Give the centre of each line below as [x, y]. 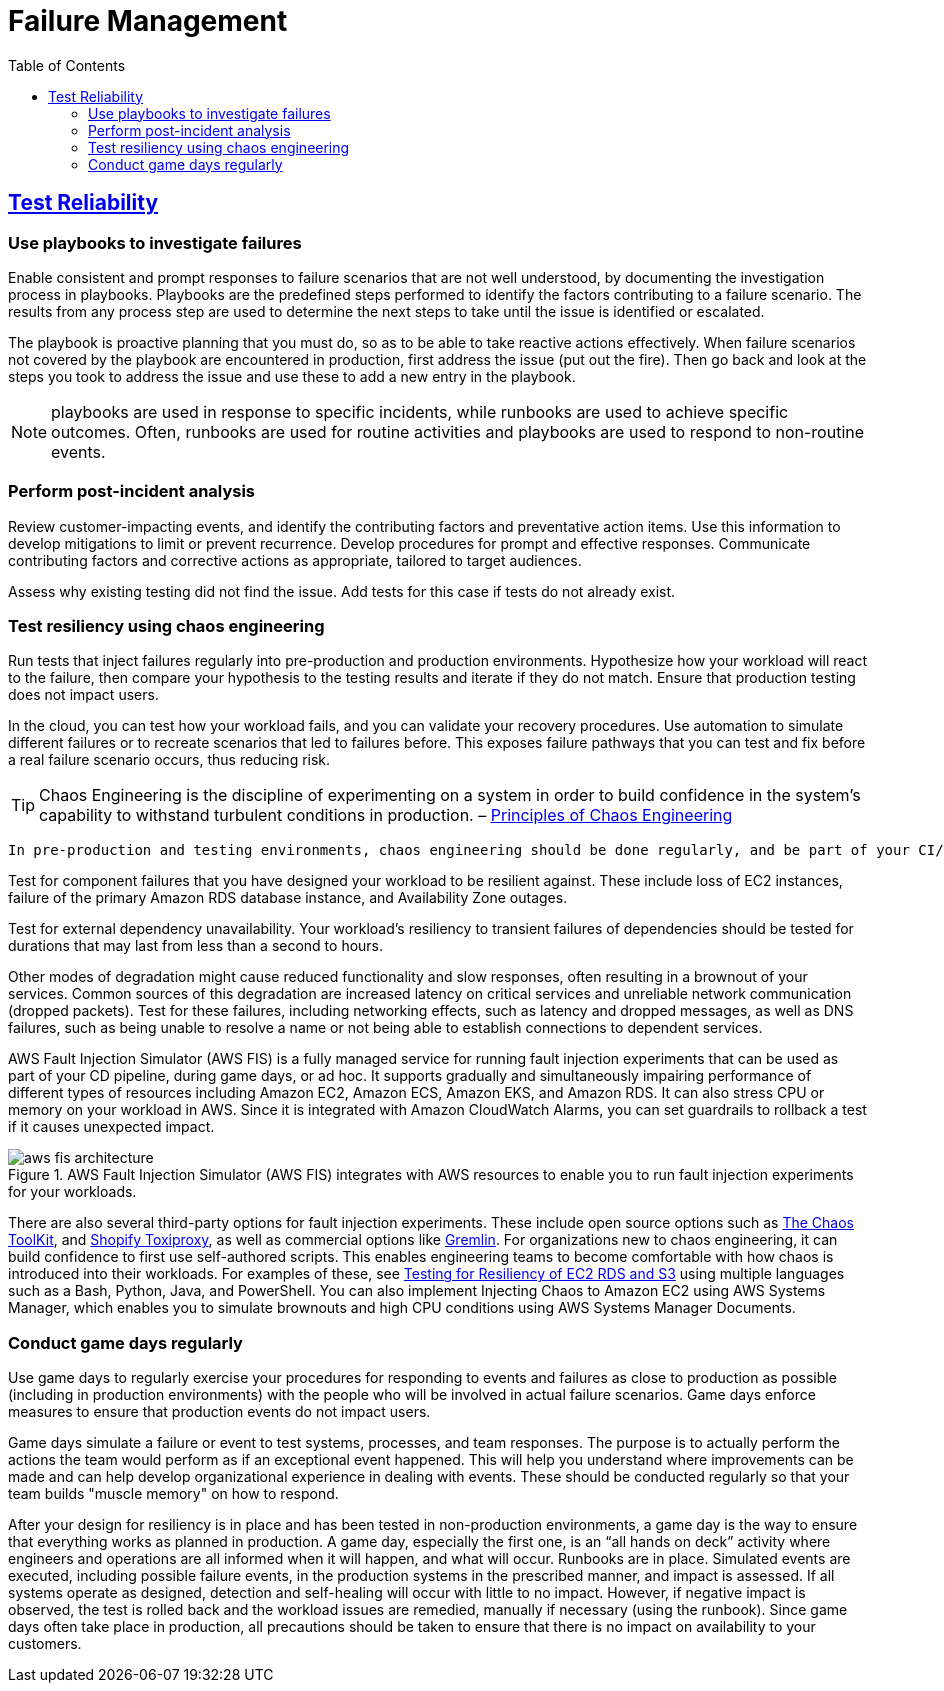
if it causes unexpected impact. [111, 1127]
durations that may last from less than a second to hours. [196, 946]
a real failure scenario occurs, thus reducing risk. [169, 760]
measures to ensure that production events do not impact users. [219, 1412]
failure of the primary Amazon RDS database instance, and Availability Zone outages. [288, 898]
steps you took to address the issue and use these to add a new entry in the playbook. [292, 376]
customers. [45, 1644]
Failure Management [148, 21]
